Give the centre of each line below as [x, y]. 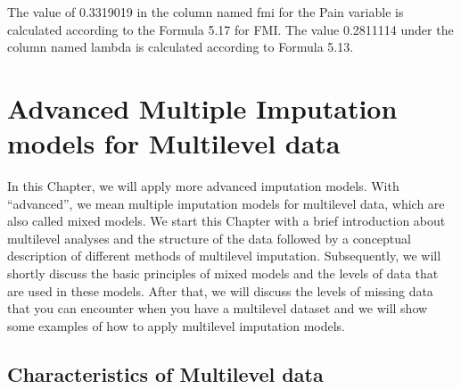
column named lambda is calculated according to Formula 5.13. [181, 47]
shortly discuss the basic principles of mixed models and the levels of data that [223, 273]
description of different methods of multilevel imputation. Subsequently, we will [224, 256]
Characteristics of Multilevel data [165, 373]
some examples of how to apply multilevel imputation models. [176, 325]
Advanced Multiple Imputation [202, 108]
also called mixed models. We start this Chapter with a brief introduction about [226, 221]
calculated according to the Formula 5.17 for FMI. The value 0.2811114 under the [230, 29]
